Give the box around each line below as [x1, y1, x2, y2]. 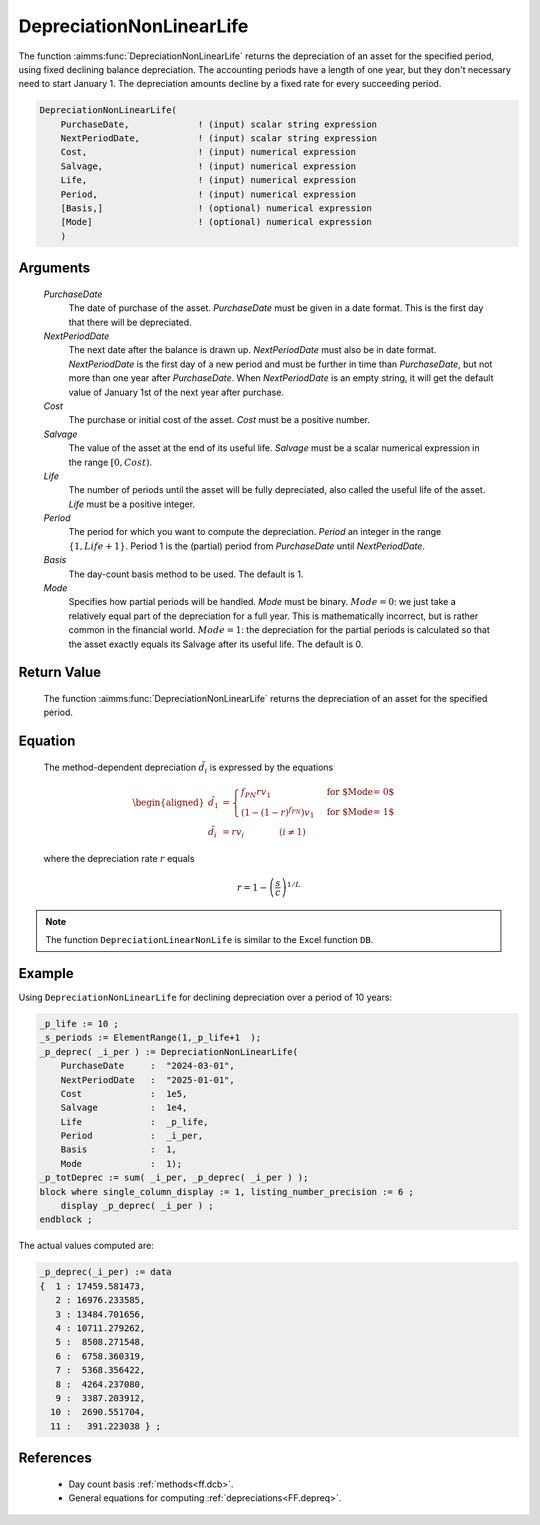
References [18, 1450, 92, 1467]
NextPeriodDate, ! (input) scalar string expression [60, 133, 378, 144]
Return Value [18, 664, 102, 681]
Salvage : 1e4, [60, 1102, 188, 1114]
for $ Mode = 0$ [326, 786, 395, 797]
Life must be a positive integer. [68, 498, 195, 510]
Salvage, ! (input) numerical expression [60, 160, 357, 172]
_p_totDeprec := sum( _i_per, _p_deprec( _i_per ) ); [39, 1172, 309, 1184]
